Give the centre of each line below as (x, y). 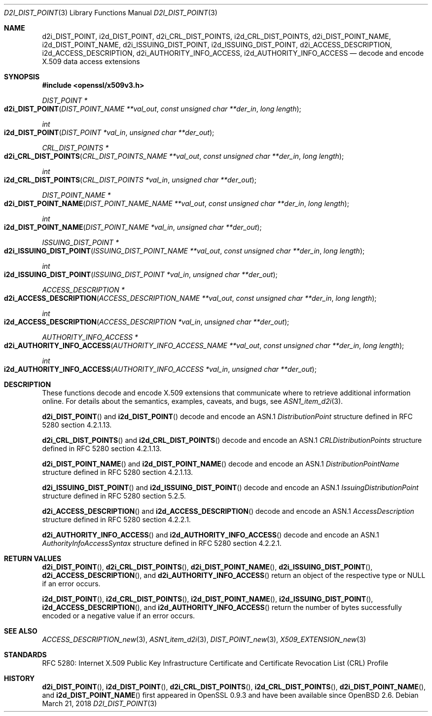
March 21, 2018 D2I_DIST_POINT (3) (100, 703)
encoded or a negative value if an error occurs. (119, 616)
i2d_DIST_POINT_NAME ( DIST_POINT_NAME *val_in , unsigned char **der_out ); (133, 227)
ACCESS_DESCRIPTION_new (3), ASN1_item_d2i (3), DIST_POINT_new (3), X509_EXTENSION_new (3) (204, 639)
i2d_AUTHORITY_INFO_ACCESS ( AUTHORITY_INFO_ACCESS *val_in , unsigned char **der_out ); (160, 369)
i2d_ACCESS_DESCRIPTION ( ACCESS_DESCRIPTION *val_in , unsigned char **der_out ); (147, 322)
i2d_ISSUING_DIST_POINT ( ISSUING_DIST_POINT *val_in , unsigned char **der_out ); (141, 274)
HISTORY (19, 678)
